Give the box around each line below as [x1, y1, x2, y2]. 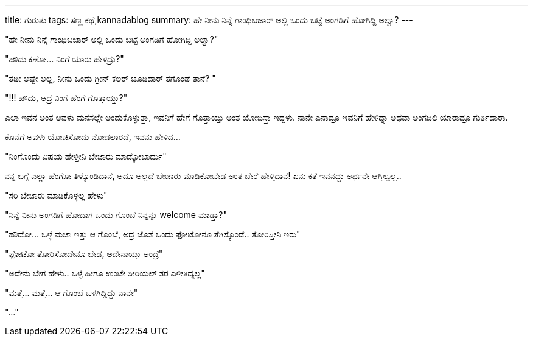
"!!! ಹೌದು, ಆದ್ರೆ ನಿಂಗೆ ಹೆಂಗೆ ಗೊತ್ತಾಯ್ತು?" [5, 93, 128, 103]
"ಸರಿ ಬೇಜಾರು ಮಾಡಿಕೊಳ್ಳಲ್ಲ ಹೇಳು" [5, 190, 108, 200]
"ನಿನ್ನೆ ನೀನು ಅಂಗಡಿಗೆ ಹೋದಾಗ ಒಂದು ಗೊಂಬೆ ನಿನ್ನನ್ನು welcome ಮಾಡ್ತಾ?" [5, 209, 227, 220]
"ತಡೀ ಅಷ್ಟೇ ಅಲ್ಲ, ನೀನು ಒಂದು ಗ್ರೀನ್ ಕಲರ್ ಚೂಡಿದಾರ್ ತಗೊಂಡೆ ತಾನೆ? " [5, 73, 216, 83]
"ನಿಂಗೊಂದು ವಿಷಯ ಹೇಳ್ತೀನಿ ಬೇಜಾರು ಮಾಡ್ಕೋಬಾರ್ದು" [5, 151, 167, 161]
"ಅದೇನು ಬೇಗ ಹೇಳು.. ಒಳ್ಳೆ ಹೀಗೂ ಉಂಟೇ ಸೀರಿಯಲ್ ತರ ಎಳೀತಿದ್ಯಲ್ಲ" [5, 268, 205, 278]
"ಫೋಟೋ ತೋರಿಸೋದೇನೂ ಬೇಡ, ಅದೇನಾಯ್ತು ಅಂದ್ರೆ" [5, 248, 163, 259]
